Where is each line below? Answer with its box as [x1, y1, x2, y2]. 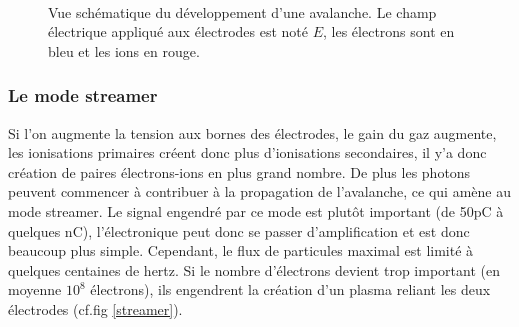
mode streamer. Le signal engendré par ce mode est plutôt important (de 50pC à [8, 200, 504, 221]
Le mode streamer [8, 83, 158, 108]
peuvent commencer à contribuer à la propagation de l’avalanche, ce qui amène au [8, 181, 511, 202]
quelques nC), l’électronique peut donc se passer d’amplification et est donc [8, 220, 470, 241]
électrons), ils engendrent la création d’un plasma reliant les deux [90, 279, 491, 300]
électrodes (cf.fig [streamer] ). [8, 298, 183, 319]
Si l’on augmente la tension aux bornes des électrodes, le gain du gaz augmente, [8, 122, 497, 143]
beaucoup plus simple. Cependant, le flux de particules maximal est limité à [8, 240, 474, 261]
